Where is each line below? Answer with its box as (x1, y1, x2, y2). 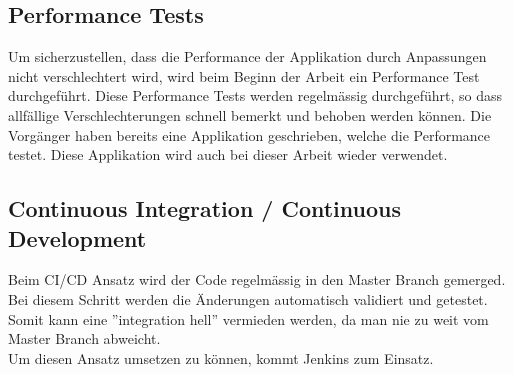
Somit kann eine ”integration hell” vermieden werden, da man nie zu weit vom (8, 308, 489, 329)
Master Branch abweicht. (8, 328, 161, 349)
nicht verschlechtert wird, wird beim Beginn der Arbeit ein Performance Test (8, 65, 480, 86)
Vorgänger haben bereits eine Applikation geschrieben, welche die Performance (8, 124, 491, 145)
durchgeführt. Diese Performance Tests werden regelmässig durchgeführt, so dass (8, 85, 503, 106)
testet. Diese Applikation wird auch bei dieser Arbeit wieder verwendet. (8, 144, 448, 165)
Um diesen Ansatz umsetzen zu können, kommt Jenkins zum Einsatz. (8, 347, 434, 368)
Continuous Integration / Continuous (8, 193, 402, 224)
